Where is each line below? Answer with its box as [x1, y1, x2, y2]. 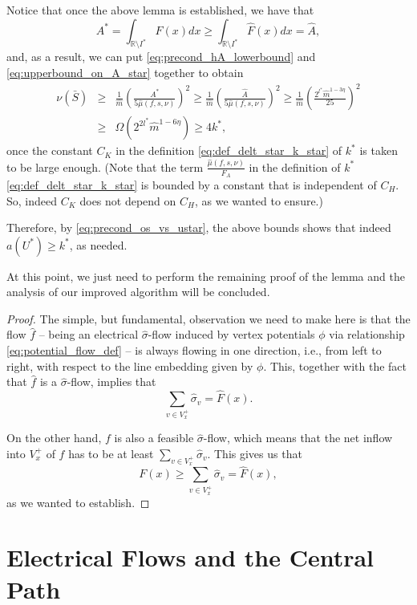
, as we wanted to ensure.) [194, 192, 323, 209]
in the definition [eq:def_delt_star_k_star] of [115, 142, 342, 159]
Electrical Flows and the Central [6, 541, 374, 574]
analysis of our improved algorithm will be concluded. [6, 283, 270, 300]
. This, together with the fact [263, 357, 407, 374]
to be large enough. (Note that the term [6, 158, 204, 175]
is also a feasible [114, 429, 194, 446]
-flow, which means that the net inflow [203, 429, 393, 446]
